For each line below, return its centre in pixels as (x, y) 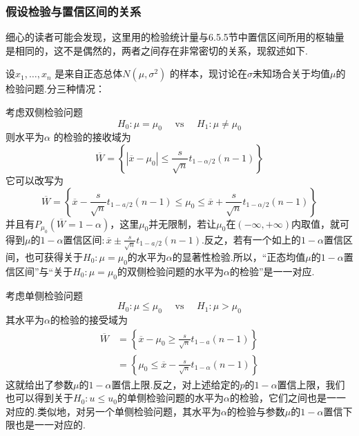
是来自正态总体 (89, 73)
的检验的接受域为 (89, 319)
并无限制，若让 (183, 223)
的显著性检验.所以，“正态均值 (239, 256)
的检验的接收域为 (92, 137)
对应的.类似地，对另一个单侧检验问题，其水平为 (113, 411)
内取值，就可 (320, 223)
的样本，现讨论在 (209, 73)
